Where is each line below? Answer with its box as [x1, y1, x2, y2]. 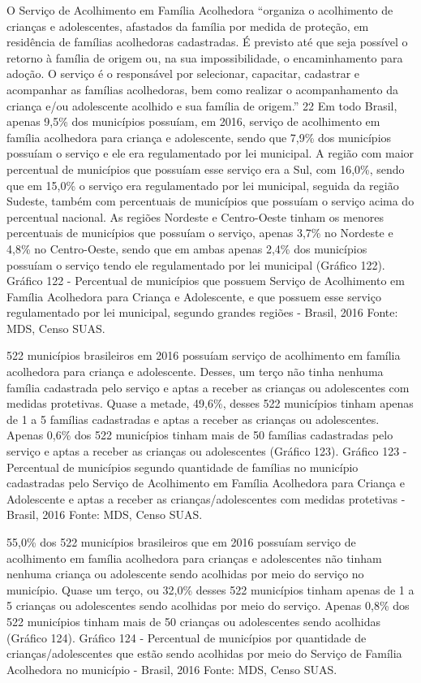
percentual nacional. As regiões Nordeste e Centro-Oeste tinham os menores [6, 208, 384, 225]
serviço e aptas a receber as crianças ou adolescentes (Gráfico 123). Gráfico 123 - [6, 443, 407, 460]
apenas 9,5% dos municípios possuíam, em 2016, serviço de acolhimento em [6, 113, 380, 130]
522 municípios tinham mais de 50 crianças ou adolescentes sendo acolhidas [6, 612, 380, 629]
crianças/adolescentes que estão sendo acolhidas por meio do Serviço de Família [6, 645, 402, 662]
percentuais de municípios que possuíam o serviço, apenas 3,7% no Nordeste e [6, 224, 393, 241]
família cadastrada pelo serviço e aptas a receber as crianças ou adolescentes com [6, 378, 410, 396]
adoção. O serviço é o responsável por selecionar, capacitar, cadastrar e [6, 65, 360, 82]
